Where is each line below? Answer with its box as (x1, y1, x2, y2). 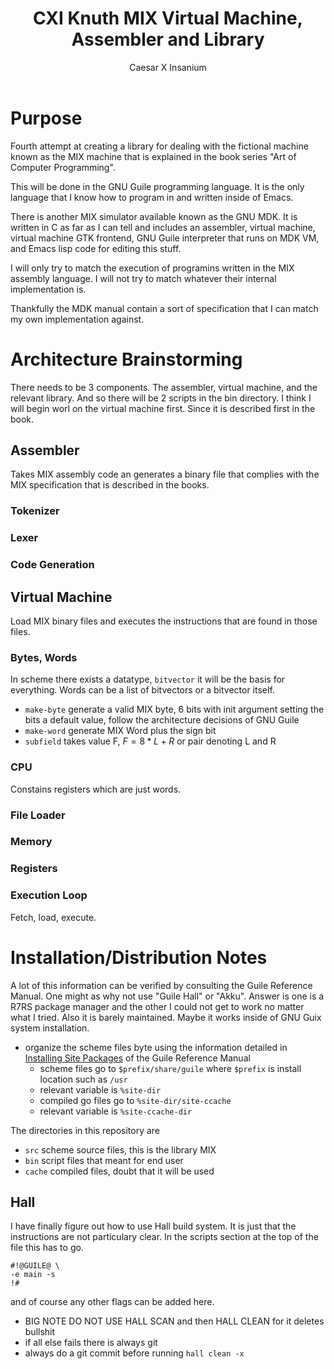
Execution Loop (10, 888, 88, 902)
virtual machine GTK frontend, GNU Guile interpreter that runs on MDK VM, (10, 232, 320, 244)
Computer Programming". (10, 161, 116, 173)
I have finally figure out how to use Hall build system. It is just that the (10, 1220, 297, 1232)
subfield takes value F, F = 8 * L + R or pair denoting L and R (24, 735, 277, 747)
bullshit (24, 1326, 56, 1338)
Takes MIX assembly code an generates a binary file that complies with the (10, 468, 320, 481)
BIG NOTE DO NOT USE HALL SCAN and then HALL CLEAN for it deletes (24, 1315, 325, 1327)
